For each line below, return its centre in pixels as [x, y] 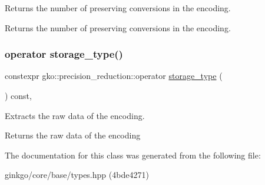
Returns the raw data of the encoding [73, 135]
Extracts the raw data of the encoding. [75, 115]
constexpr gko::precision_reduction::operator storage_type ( [114, 76]
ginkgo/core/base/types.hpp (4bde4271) [77, 175]
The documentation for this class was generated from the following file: [133, 155]
